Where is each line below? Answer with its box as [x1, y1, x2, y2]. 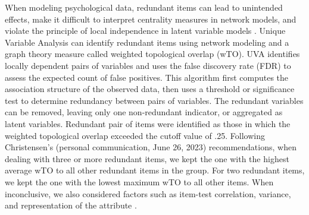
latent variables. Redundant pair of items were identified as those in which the [5, 117, 291, 129]
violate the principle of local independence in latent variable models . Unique [5, 24, 286, 37]
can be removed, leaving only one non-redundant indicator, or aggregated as [5, 106, 283, 118]
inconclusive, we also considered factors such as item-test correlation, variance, [5, 187, 291, 200]
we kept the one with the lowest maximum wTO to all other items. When [5, 175, 274, 188]
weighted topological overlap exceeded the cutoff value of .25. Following [5, 129, 265, 141]
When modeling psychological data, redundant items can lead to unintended [5, 1, 283, 13]
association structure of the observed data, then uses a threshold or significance [5, 83, 295, 95]
